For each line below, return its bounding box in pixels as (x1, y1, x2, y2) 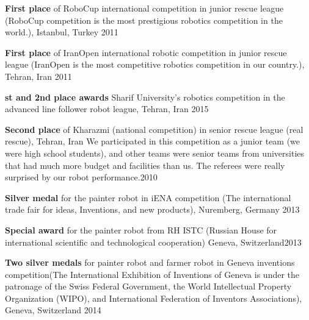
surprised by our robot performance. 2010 (5, 171, 158, 183)
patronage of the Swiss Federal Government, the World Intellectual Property (5, 280, 292, 293)
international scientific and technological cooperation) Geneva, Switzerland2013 (5, 235, 302, 248)
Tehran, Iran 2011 (5, 69, 72, 82)
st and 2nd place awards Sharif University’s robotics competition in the (5, 90, 285, 103)
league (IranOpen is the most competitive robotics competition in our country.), (5, 58, 305, 71)
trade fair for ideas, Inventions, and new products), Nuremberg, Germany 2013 (5, 203, 300, 216)
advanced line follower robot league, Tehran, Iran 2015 (5, 102, 209, 115)
